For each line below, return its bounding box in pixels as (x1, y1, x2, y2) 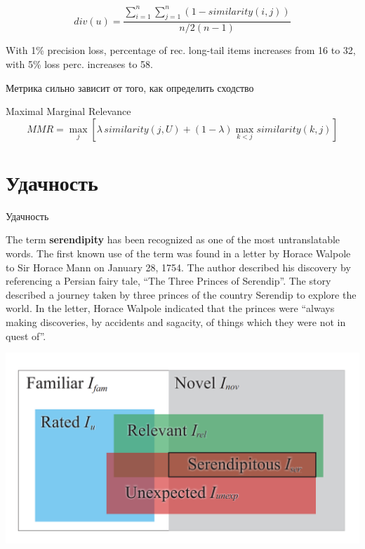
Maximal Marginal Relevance (6, 104, 131, 118)
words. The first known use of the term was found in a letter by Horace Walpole (6, 246, 351, 261)
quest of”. (6, 328, 46, 343)
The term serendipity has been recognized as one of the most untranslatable (6, 232, 340, 247)
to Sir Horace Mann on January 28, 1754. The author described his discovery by (6, 259, 351, 274)
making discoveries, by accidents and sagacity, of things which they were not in (6, 314, 346, 329)
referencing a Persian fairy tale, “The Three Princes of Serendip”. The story (6, 273, 331, 288)
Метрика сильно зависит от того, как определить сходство (6, 80, 254, 95)
